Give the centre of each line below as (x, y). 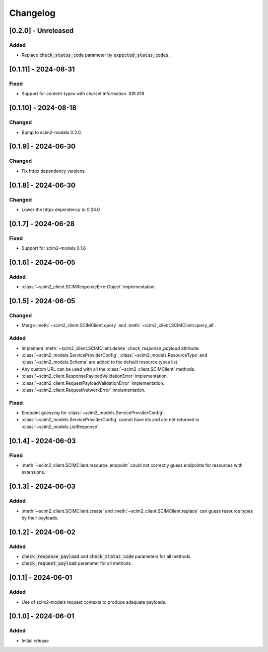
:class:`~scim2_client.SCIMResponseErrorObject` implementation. (89, 287)
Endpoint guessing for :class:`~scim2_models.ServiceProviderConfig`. (93, 413)
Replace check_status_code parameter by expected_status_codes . (96, 55)
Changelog (32, 13)
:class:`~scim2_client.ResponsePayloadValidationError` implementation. (95, 376)
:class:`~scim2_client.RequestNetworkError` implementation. (84, 390)
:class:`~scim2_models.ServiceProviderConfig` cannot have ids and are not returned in (110, 420)
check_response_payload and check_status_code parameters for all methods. (107, 556)
